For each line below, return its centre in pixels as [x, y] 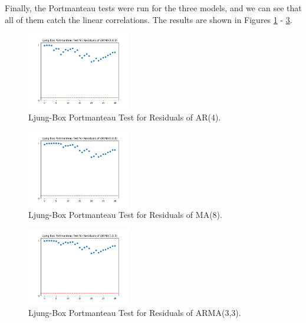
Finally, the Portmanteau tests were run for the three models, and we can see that [153, 8]
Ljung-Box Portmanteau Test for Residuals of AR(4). [125, 117]
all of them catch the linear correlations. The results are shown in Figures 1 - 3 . [149, 19]
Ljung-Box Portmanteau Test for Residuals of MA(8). [125, 215]
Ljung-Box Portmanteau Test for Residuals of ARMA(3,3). [135, 312]
